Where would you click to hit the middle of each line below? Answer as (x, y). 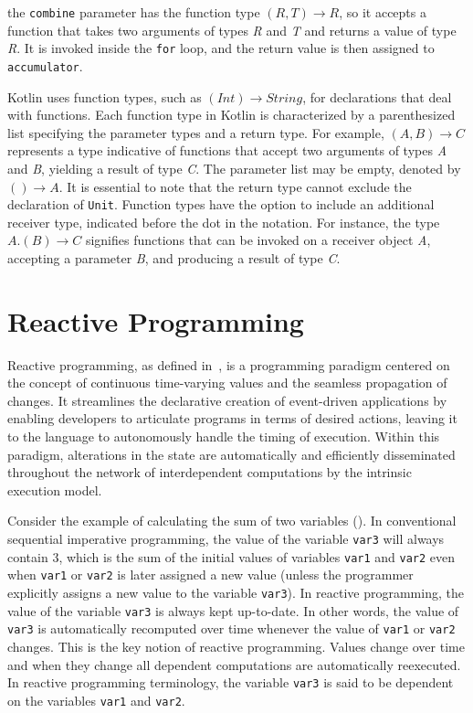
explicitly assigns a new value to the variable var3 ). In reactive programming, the (236, 592)
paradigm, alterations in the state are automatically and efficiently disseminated (231, 454)
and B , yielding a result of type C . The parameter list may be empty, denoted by (234, 168)
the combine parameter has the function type (134, 12)
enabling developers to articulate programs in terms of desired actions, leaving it (232, 418)
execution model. (55, 490)
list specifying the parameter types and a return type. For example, (196, 132)
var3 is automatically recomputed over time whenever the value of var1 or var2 (231, 628)
